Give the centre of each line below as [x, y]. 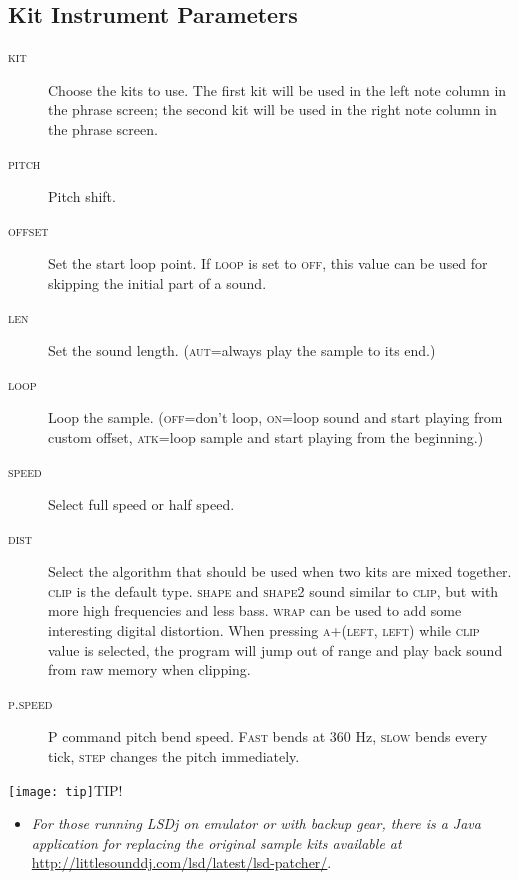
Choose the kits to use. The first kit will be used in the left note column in [277, 89]
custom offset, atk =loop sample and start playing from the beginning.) [266, 436]
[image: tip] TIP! [65, 789]
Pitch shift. [82, 196]
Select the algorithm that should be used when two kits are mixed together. [280, 571]
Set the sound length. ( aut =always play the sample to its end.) [242, 350]
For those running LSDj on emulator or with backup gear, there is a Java [256, 823]
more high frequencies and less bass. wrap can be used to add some [255, 610]
